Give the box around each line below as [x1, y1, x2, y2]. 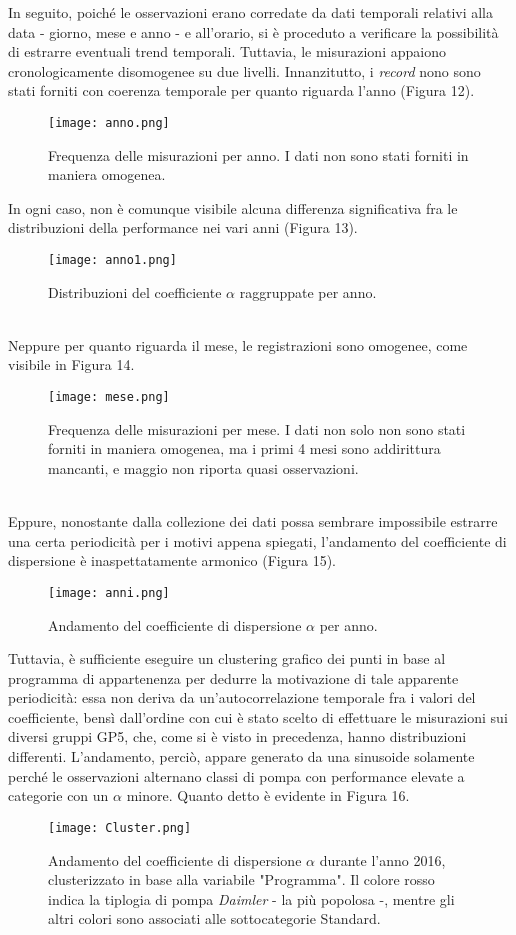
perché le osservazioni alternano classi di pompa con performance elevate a [8, 765, 465, 786]
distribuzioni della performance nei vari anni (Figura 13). [8, 217, 358, 238]
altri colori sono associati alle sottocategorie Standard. [48, 908, 381, 929]
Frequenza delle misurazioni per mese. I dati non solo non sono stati [48, 418, 466, 439]
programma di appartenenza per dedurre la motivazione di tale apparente [8, 667, 459, 688]
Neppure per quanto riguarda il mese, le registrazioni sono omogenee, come [8, 334, 468, 355]
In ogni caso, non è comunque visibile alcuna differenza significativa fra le [8, 197, 458, 218]
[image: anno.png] [48, 115, 170, 130]
